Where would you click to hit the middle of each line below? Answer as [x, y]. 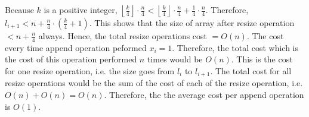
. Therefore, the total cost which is [235, 47]
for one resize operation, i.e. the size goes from [90, 71]
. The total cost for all [251, 71]
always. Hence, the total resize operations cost [123, 36]
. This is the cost [262, 59]
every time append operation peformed [76, 47]
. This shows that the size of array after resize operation [192, 23]
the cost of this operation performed [71, 59]
